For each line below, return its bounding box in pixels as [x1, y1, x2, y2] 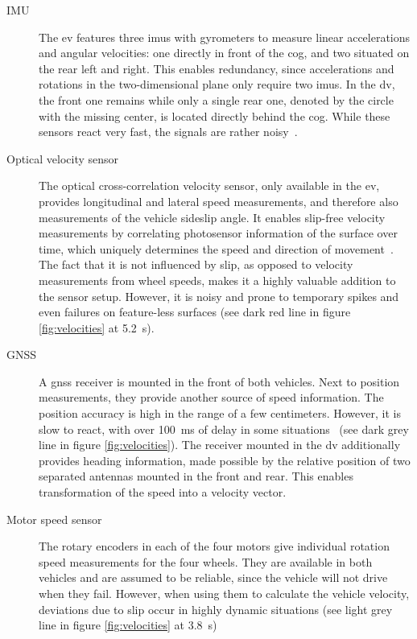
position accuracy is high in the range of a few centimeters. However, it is [39, 405, 401, 422]
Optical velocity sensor [6, 150, 119, 167]
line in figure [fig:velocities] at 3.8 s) [39, 616, 217, 633]
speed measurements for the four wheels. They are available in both [39, 553, 373, 570]
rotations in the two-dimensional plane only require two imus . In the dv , [39, 76, 395, 93]
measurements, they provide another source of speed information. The [39, 389, 384, 406]
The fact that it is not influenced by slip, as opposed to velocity [39, 256, 353, 273]
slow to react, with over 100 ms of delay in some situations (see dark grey [39, 420, 409, 437]
